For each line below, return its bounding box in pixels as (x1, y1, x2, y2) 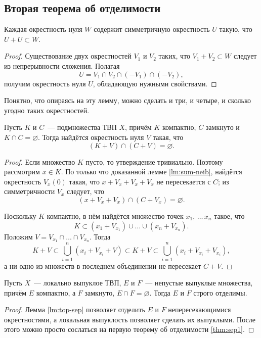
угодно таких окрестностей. (4, 105, 90, 115)
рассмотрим (4, 166, 40, 177)
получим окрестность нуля (4, 78, 86, 88)
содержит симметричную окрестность (94, 24, 210, 34)
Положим (4, 231, 33, 242)
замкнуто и (205, 122, 240, 132)
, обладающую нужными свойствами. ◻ (93, 78, 217, 88)
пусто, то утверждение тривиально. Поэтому (85, 156, 223, 167)
